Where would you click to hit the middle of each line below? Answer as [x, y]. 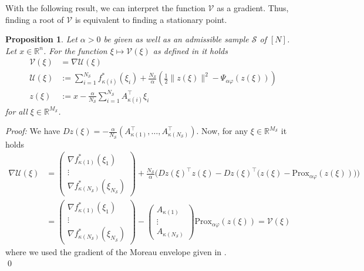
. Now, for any [222, 131]
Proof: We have [33, 131]
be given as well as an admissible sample [176, 39]
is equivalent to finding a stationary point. [151, 19]
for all [16, 111]
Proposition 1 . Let [41, 39]
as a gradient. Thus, [253, 8]
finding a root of [35, 19]
